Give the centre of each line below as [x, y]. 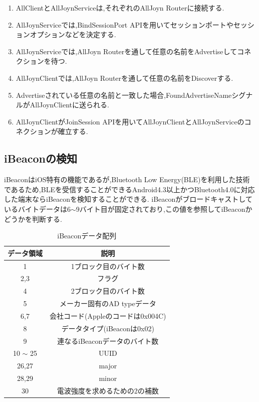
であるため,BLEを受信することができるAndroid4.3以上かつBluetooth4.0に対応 [129, 189]
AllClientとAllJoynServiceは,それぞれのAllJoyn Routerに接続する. [120, 8]
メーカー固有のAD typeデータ [108, 303]
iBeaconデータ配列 [87, 236]
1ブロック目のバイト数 [108, 266]
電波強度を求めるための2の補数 [108, 390]
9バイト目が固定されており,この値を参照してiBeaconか [164, 209]
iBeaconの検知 [41, 158]
